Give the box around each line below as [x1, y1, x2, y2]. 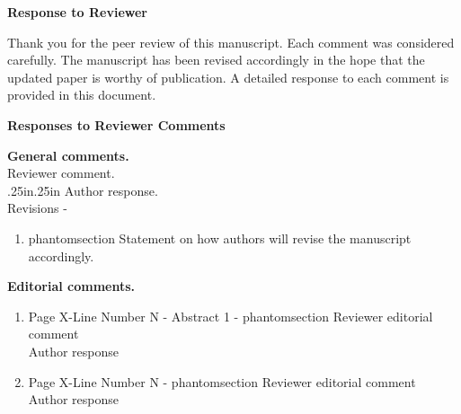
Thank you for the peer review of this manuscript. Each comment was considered [7, 32, 455, 51]
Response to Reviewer [7, 3, 147, 21]
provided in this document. [7, 85, 156, 104]
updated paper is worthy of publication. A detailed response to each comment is [7, 67, 449, 86]
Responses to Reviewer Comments [7, 115, 226, 134]
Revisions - [7, 198, 67, 217]
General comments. [7, 145, 129, 164]
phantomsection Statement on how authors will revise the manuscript [28, 228, 412, 247]
